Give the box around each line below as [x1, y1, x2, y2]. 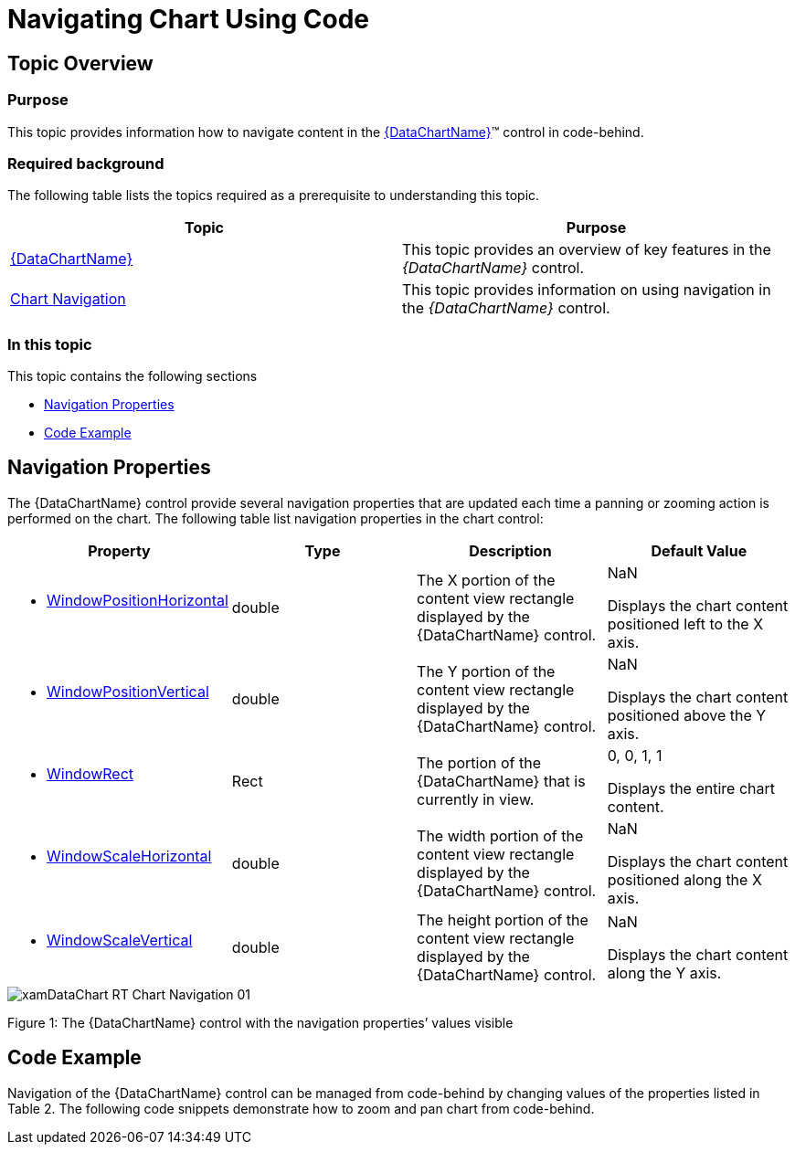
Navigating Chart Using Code [7, 4, 370, 35]
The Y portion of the [417, 661, 556, 681]
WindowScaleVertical [47, 930, 193, 949]
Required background [7, 153, 164, 173]
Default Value [651, 541, 747, 560]
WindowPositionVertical [47, 682, 209, 701]
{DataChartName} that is [417, 771, 586, 790]
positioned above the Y [607, 705, 767, 724]
